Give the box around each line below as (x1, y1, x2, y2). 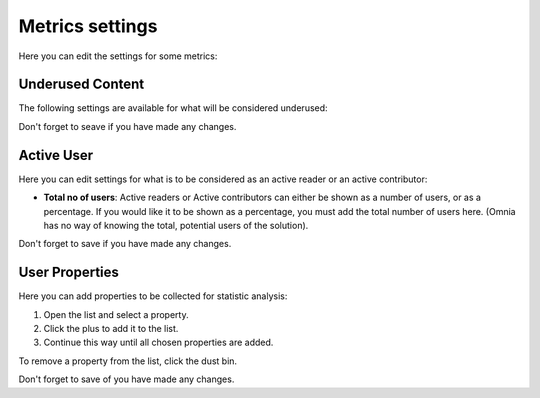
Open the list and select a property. (43, 308, 189, 320)
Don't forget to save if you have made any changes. (18, 238, 232, 250)
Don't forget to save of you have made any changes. (18, 373, 235, 385)
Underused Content (18, 76, 145, 93)
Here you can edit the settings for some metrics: (18, 50, 218, 62)
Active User (18, 146, 94, 164)
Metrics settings (18, 15, 158, 37)
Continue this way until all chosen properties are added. (43, 336, 274, 349)
